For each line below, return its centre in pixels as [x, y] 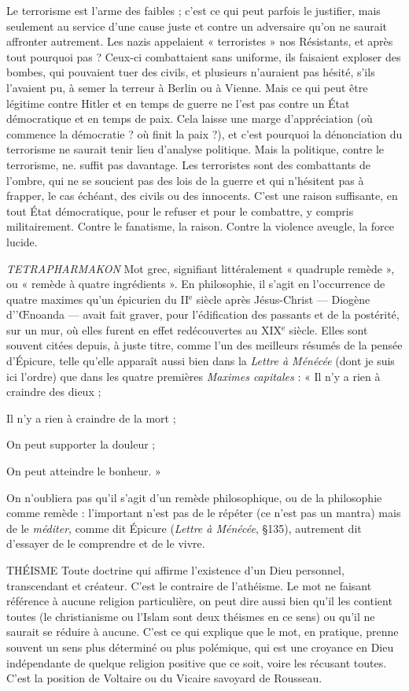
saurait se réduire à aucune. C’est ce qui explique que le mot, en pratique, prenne [203, 632]
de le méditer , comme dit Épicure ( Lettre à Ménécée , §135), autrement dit [184, 528]
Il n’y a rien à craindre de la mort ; [91, 418]
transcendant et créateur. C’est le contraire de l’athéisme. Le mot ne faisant [189, 585]
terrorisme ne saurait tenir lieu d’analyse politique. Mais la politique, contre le [195, 149]
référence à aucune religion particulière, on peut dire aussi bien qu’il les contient [199, 601]
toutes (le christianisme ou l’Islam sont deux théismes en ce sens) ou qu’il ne [191, 616]
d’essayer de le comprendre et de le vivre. [106, 543]
